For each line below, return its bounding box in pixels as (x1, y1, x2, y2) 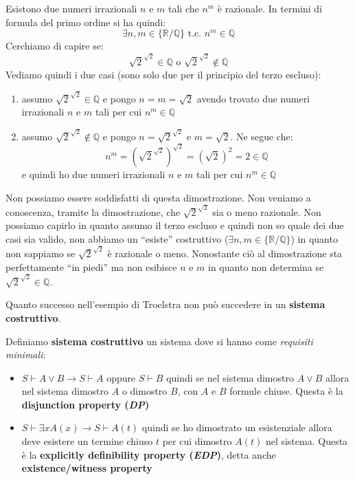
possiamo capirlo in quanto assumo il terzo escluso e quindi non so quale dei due (5, 218, 344, 232)
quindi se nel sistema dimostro (166, 370, 294, 384)
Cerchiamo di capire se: (5, 39, 104, 53)
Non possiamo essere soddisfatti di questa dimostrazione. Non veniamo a (5, 190, 311, 204)
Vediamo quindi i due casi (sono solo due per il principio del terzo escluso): (5, 67, 321, 81)
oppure (106, 373, 136, 384)
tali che (168, 1, 199, 15)
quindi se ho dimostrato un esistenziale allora (141, 420, 332, 435)
